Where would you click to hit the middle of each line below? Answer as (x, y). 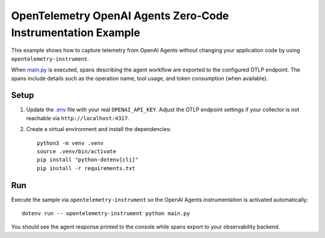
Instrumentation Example (76, 32)
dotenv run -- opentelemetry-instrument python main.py (106, 214)
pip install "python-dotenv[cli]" (88, 160)
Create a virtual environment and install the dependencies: (99, 129)
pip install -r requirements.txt (86, 168)
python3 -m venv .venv (70, 143)
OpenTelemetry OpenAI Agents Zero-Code (120, 16)
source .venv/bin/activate (77, 151)
